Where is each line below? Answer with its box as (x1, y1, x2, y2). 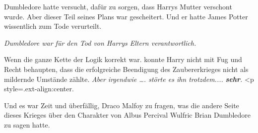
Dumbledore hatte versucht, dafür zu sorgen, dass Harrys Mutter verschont (4, 1, 232, 11)
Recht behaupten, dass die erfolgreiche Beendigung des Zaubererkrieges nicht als (4, 64, 249, 74)
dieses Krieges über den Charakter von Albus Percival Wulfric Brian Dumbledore (4, 110, 251, 120)
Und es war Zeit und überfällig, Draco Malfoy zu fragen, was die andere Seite (4, 100, 239, 110)
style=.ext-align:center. (4, 83, 74, 94)
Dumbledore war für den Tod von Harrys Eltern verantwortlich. (4, 37, 196, 48)
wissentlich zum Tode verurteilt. (4, 21, 102, 31)
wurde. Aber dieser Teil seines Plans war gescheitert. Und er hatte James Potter (4, 11, 248, 21)
